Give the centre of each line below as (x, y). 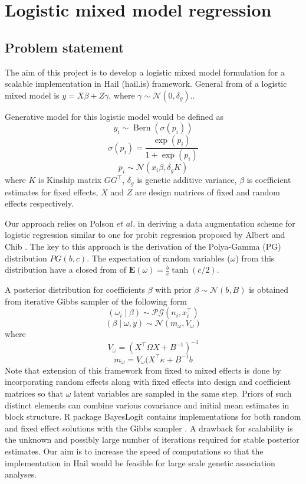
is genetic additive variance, (187, 180)
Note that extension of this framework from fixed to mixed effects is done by (143, 370)
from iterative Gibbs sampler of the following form (96, 301)
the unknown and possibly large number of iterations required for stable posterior (152, 439)
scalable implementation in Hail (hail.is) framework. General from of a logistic (146, 84)
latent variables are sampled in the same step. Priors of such (183, 393)
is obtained (269, 290)
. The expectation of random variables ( (159, 258)
